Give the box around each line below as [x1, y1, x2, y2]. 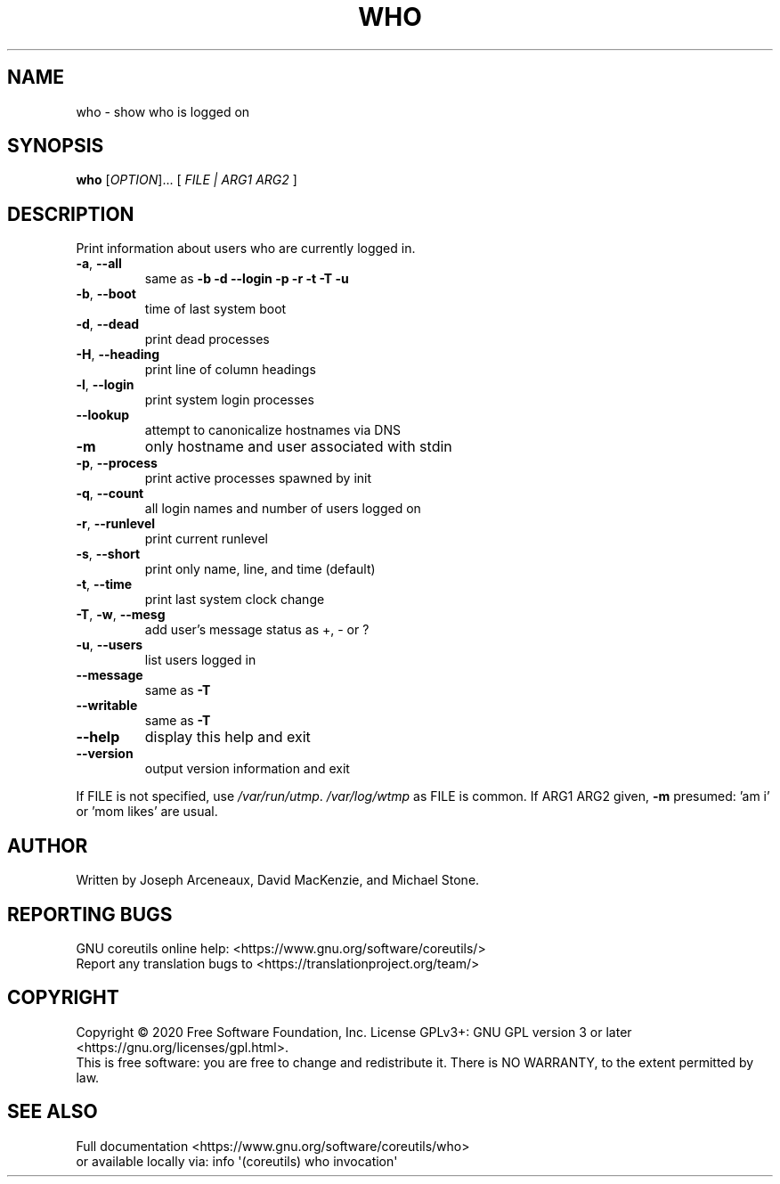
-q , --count [76, 486, 144, 502]
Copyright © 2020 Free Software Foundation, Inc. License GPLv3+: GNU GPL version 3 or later [76, 1024, 632, 1040]
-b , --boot [76, 286, 136, 302]
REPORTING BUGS [7, 902, 173, 926]
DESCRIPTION [7, 202, 134, 225]
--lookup [76, 407, 130, 423]
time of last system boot [144, 301, 287, 317]
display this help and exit [144, 728, 311, 747]
